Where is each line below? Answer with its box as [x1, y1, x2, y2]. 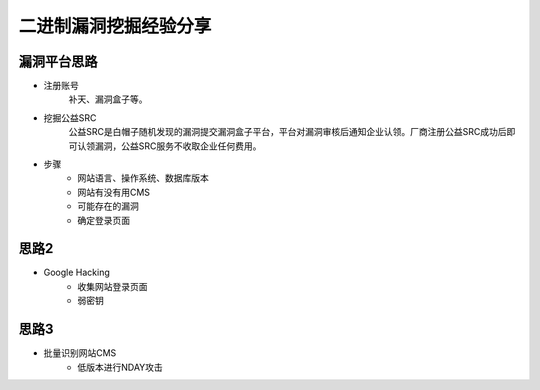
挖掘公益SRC [43, 111, 97, 124]
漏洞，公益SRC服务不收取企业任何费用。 [94, 140, 262, 152]
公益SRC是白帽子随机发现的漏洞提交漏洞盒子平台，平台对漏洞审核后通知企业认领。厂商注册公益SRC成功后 [68, 126, 507, 138]
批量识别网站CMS [43, 347, 117, 359]
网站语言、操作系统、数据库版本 [77, 172, 209, 184]
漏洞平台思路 [18, 53, 98, 70]
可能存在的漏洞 [77, 200, 139, 212]
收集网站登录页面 [77, 280, 148, 292]
